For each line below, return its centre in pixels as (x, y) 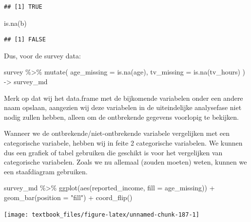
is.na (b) (15, 23)
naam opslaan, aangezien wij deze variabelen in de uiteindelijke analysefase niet (123, 107)
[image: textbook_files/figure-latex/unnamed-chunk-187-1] (102, 214)
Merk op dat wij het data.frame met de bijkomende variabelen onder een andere (124, 98)
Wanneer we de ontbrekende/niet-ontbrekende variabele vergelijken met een (117, 133)
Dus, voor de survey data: (42, 55)
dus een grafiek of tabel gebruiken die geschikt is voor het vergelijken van (113, 152)
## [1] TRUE (23, 7)
